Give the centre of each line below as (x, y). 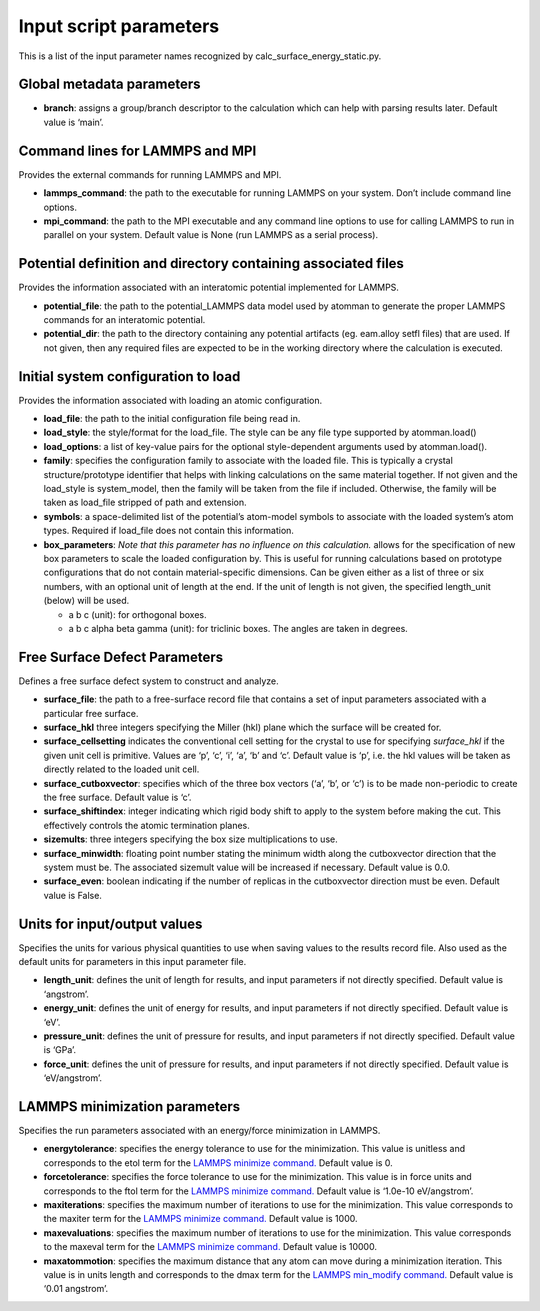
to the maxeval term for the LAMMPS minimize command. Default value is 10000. (210, 1247)
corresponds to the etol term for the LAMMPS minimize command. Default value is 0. (218, 1162)
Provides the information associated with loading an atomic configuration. (170, 400)
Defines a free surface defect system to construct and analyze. (148, 681)
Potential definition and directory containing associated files (211, 263)
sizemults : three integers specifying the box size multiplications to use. (191, 839)
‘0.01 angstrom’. (76, 1289)
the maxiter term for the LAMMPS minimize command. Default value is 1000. (200, 1219)
